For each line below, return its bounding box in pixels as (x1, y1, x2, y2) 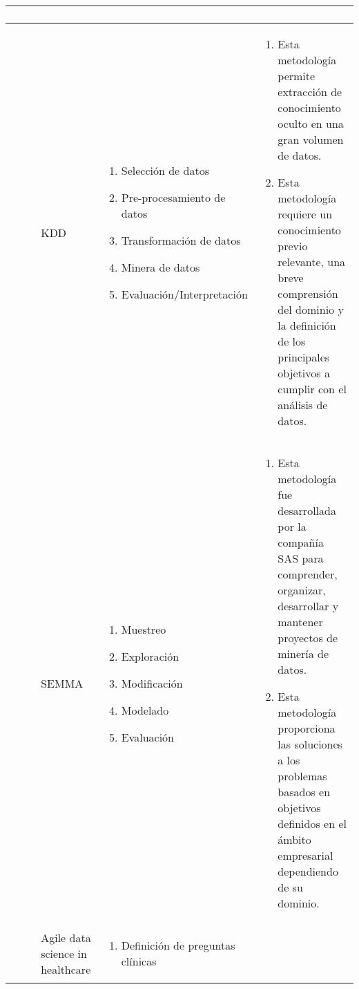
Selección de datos (121, 162, 209, 178)
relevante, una (278, 254, 346, 270)
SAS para (278, 550, 324, 566)
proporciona (278, 720, 336, 736)
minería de (278, 646, 329, 661)
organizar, (278, 582, 326, 598)
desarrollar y (278, 598, 339, 614)
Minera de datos (121, 259, 200, 275)
